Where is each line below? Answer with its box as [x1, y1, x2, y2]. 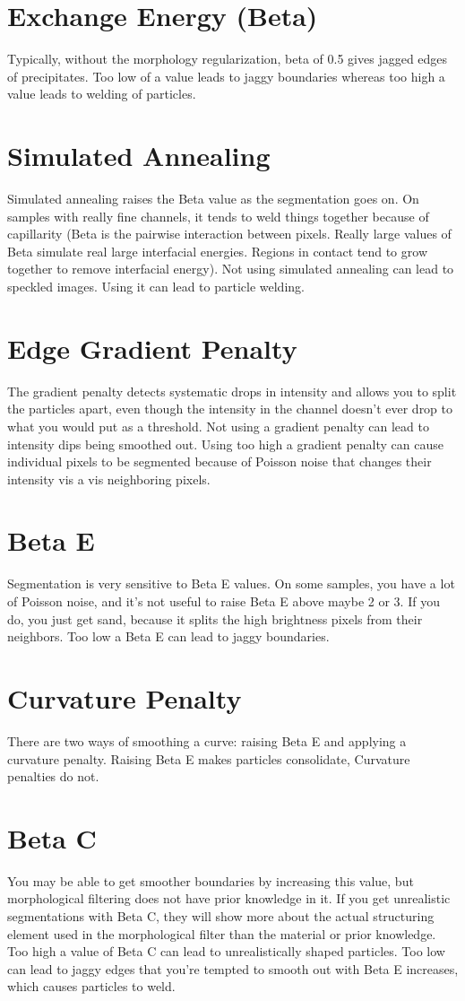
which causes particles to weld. [7, 977, 176, 996]
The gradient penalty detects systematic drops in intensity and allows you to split [7, 381, 457, 400]
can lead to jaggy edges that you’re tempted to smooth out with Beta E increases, [7, 959, 459, 978]
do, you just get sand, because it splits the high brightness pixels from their [7, 609, 423, 628]
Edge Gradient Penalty [7, 329, 297, 366]
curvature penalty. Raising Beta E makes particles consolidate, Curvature [7, 749, 410, 768]
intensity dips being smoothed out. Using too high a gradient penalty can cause [7, 434, 443, 453]
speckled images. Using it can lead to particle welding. [7, 277, 305, 295]
